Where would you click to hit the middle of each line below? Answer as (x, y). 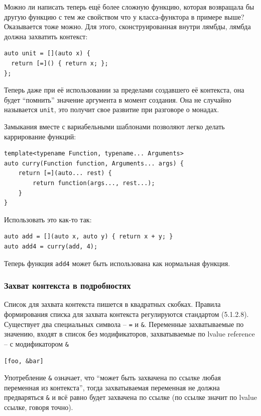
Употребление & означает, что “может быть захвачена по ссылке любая (112, 378)
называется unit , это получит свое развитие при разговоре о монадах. (112, 109)
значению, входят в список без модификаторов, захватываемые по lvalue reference (129, 334)
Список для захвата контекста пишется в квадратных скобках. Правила (112, 304)
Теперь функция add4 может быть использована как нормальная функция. (117, 263)
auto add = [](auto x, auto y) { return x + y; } (89, 237)
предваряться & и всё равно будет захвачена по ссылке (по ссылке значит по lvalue (130, 397)
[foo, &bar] (24, 361)
